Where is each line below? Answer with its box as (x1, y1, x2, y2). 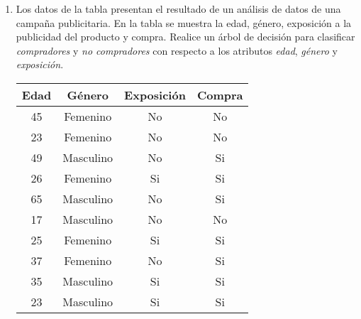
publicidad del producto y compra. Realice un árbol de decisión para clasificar (16, 29, 355, 44)
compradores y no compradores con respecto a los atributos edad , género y (16, 43, 338, 58)
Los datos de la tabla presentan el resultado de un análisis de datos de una (16, 1, 341, 16)
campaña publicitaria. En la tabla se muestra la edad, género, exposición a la (16, 15, 352, 30)
